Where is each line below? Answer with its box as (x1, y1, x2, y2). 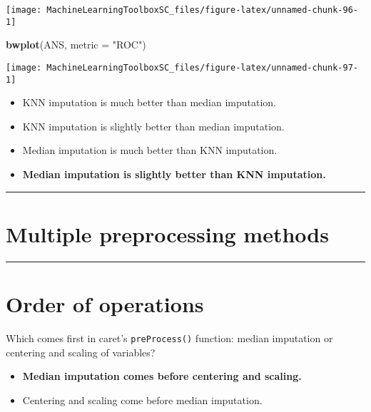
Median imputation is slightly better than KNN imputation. (22, 167, 326, 181)
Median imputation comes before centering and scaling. (22, 369, 302, 383)
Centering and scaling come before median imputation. (22, 392, 263, 407)
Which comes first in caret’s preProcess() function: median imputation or (6, 330, 333, 345)
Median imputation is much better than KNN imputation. (22, 143, 278, 158)
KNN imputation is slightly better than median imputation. (22, 118, 285, 133)
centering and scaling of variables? (6, 344, 156, 359)
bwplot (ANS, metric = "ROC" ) (6, 37, 146, 52)
